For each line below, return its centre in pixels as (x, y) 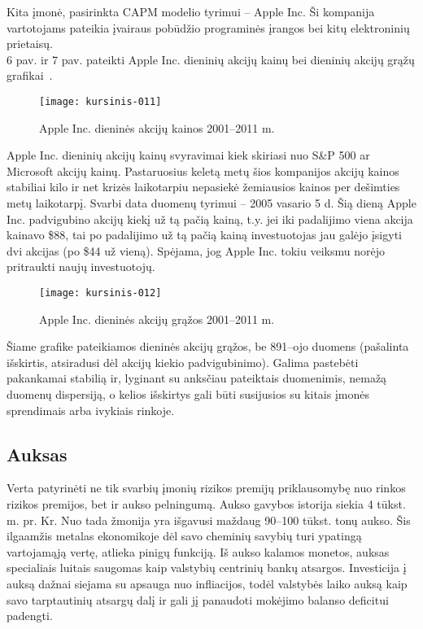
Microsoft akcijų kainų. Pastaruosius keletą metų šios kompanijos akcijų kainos (203, 170)
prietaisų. (30, 44)
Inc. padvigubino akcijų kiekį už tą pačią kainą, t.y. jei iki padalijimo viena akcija (210, 218)
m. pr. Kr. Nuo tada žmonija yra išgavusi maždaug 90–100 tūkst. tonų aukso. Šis (209, 520)
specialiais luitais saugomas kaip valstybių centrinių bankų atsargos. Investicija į (207, 568)
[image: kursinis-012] (100, 293)
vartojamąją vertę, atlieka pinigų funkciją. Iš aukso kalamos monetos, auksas (198, 551)
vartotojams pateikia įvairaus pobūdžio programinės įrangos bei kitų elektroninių (208, 27)
